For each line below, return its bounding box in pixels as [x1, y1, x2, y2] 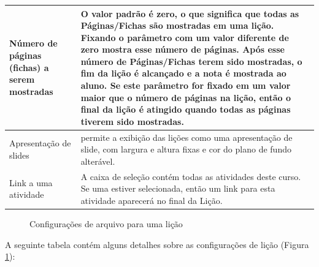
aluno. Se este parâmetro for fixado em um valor [80, 79, 291, 92]
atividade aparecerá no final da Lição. [80, 194, 223, 206]
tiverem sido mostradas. [80, 115, 184, 127]
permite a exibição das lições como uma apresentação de [80, 130, 293, 143]
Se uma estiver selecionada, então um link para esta [80, 182, 275, 195]
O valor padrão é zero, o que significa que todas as [80, 7, 299, 20]
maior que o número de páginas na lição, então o [80, 91, 291, 103]
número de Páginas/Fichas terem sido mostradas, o [80, 55, 302, 67]
